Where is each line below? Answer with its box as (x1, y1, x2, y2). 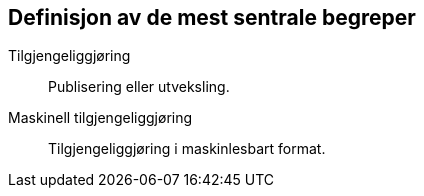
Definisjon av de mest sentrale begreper (8, 5, 416, 30)
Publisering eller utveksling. (48, 78, 230, 96)
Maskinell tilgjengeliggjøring (8, 109, 193, 127)
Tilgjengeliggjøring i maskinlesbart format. (48, 140, 326, 158)
